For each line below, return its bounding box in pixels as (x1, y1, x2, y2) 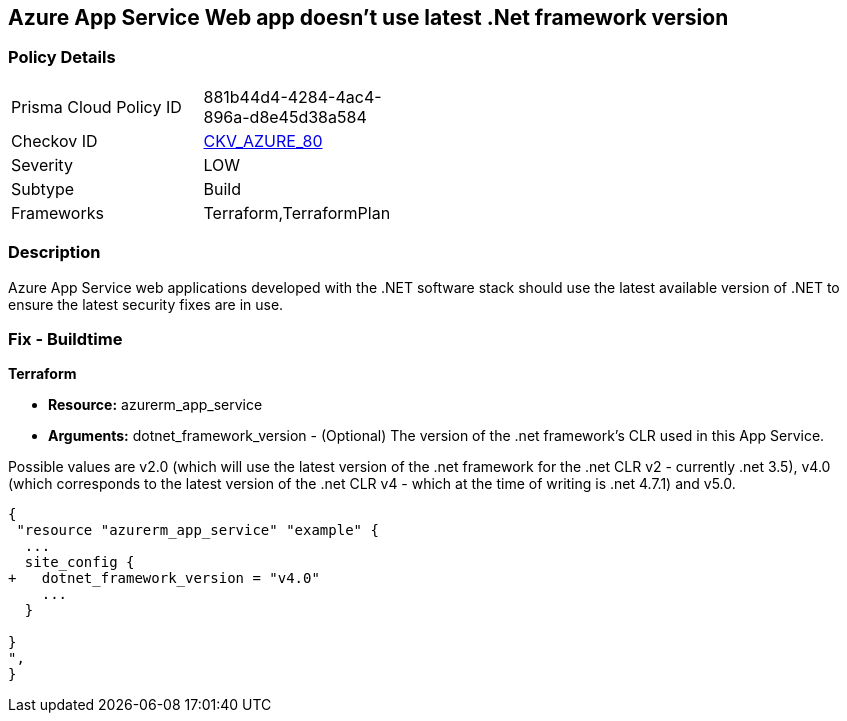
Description (8, 242, 101, 263)
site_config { (24, 554, 135, 571)
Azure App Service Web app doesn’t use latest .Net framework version (8, 5, 729, 30)
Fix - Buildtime (8, 328, 123, 349)
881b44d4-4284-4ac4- (203, 86, 382, 107)
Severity (11, 154, 73, 175)
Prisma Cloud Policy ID (11, 96, 182, 117)
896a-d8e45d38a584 (203, 106, 367, 127)
